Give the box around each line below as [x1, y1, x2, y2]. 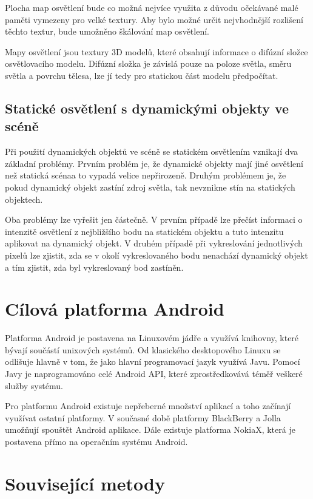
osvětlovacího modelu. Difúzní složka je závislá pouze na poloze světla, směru [5, 57, 292, 70]
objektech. [5, 192, 43, 205]
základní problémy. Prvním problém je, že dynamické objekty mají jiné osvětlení [5, 157, 303, 169]
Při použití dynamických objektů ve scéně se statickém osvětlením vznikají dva [5, 145, 298, 158]
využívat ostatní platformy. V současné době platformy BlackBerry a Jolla [5, 411, 281, 424]
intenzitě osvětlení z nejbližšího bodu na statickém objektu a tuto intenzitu [5, 225, 284, 237]
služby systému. [5, 379, 63, 392]
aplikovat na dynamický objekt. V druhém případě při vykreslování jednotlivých [5, 237, 303, 249]
